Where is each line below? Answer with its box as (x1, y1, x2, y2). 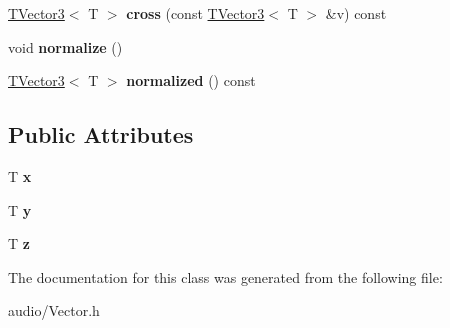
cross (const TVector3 (126, 3, 265, 23)
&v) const (325, 3, 387, 23)
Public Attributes (8, 119, 194, 150)
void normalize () (8, 36, 123, 57)
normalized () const (126, 70, 256, 91)
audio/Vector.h (8, 300, 100, 321)
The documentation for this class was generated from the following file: (8, 266, 443, 287)
